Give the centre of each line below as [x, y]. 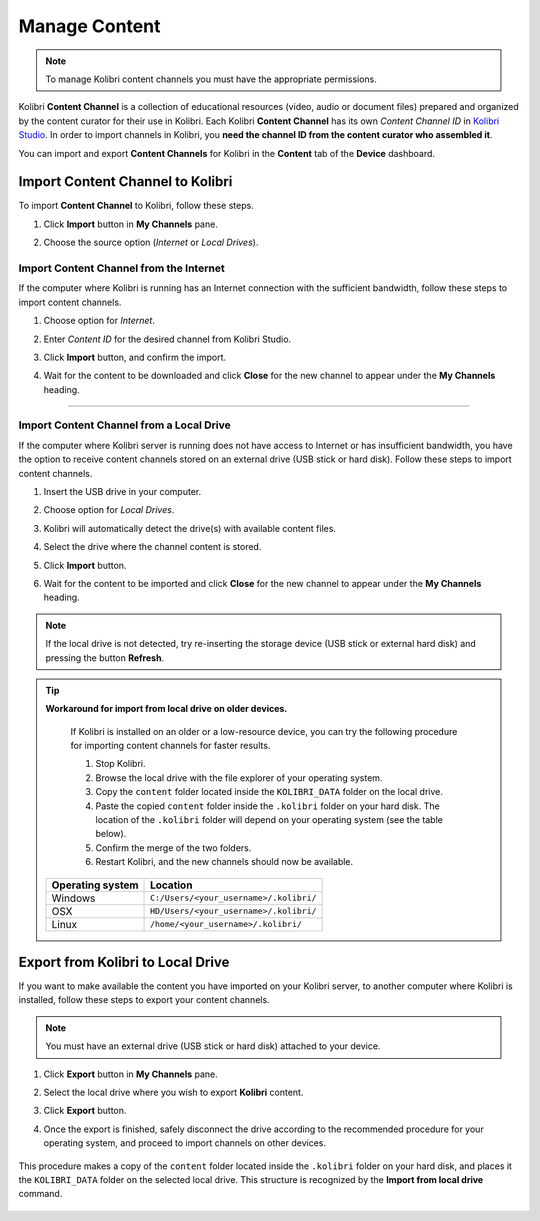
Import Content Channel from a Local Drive [124, 425]
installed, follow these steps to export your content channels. [144, 1000]
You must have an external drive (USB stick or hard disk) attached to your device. [213, 1046]
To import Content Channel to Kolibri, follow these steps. [136, 206]
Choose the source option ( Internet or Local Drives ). [151, 242]
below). [111, 834]
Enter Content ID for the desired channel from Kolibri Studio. [167, 339]
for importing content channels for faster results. [170, 746]
